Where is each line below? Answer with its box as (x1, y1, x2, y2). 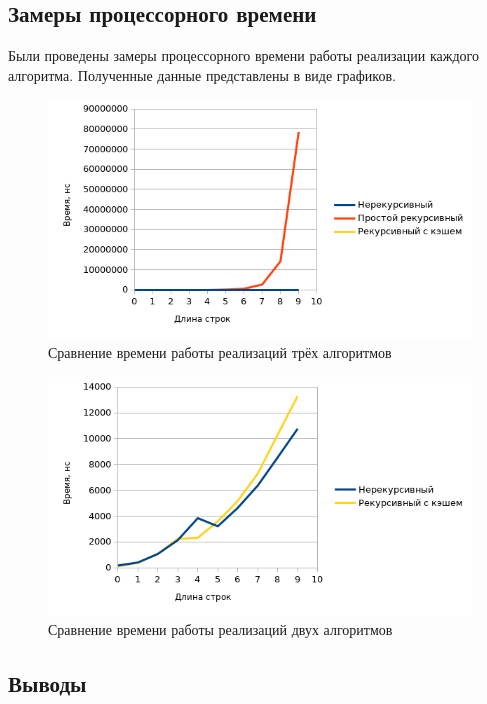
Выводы (8, 668, 87, 699)
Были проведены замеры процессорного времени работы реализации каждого (8, 45, 479, 66)
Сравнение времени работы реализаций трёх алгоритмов (48, 341, 392, 362)
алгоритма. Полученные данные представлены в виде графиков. (8, 64, 396, 85)
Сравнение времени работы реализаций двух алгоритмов (48, 619, 393, 640)
